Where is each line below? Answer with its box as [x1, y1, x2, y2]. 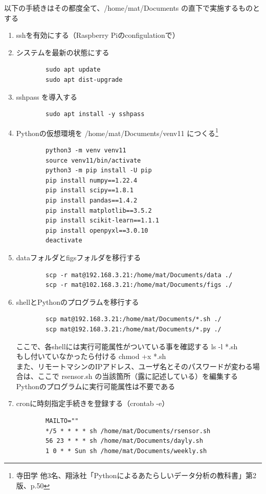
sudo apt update [46, 66, 101, 74]
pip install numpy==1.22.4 [46, 176, 138, 184]
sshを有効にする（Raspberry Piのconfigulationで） [16, 30, 180, 40]
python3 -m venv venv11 [46, 147, 126, 154]
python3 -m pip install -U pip [46, 167, 152, 174]
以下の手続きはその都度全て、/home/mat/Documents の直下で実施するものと [4, 3, 260, 13]
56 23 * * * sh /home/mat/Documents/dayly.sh [46, 437, 203, 445]
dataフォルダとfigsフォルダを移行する [16, 252, 141, 262]
